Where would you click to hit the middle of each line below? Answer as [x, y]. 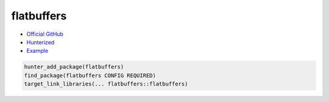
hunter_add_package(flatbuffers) [74, 67]
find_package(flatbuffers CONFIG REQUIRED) [90, 75]
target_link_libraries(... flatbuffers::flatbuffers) [106, 84]
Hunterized [41, 42]
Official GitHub [45, 34]
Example [37, 51]
